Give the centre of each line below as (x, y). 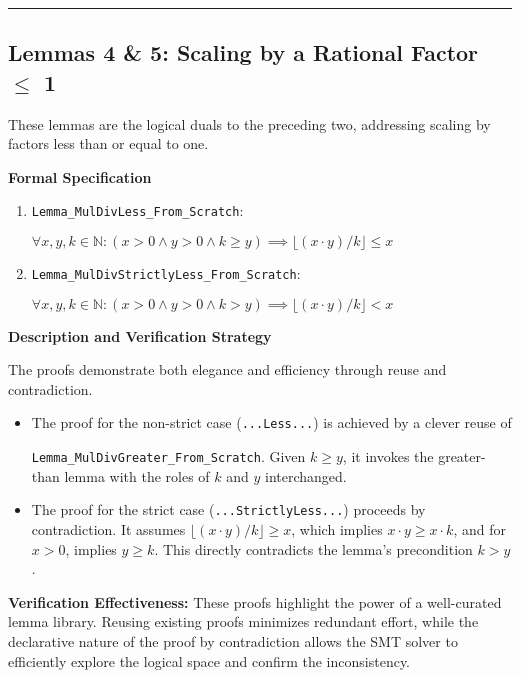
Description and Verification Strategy (140, 335)
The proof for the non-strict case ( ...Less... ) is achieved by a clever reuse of (271, 422)
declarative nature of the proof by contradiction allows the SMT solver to (233, 641)
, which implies (337, 529)
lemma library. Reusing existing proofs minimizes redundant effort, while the (243, 621)
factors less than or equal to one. (108, 143)
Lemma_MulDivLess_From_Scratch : (137, 210)
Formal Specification (80, 176)
